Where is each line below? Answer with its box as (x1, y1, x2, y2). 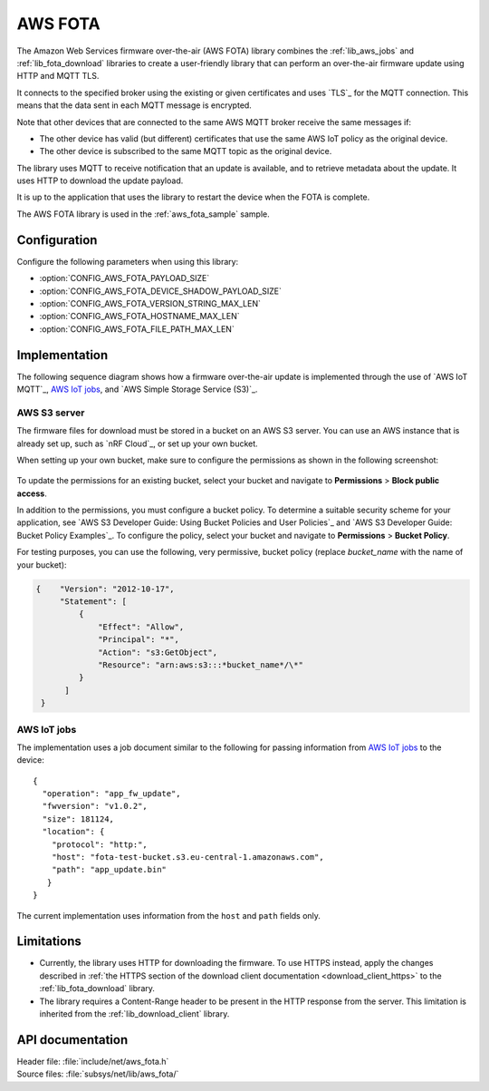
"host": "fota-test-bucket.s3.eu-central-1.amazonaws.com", (51, 852, 325, 862)
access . (16, 488, 47, 499)
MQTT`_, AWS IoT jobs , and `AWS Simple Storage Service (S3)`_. (16, 384, 258, 395)
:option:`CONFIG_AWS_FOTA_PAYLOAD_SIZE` (39, 273, 210, 284)
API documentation (16, 1032, 129, 1047)
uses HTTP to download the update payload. (16, 175, 184, 186)
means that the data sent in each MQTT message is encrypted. (16, 100, 253, 111)
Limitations (16, 934, 81, 950)
